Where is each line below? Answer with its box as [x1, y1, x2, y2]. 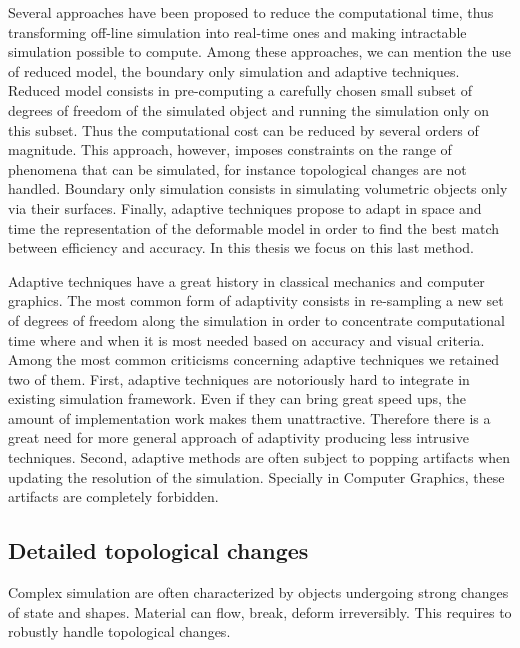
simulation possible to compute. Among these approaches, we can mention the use [8, 41, 511, 62]
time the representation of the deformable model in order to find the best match [8, 217, 500, 238]
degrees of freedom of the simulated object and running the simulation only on [8, 99, 490, 120]
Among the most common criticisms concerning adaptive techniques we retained [8, 349, 500, 370]
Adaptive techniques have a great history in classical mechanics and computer [8, 270, 485, 291]
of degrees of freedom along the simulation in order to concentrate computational [8, 309, 505, 330]
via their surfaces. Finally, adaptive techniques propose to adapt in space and [8, 197, 482, 218]
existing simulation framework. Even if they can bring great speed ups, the [8, 388, 467, 409]
